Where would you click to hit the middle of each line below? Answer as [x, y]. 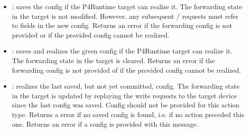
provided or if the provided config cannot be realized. [91, 34]
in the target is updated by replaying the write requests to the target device [124, 95]
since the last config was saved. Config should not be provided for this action [126, 105]
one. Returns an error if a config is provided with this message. [105, 124]
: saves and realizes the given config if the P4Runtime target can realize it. [122, 51]
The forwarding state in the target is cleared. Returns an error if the [113, 60]
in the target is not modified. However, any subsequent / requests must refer [125, 16]
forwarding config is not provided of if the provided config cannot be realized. [126, 70]
